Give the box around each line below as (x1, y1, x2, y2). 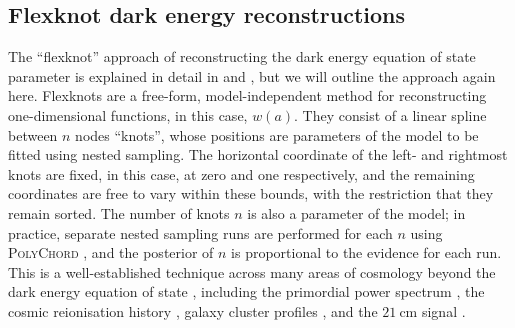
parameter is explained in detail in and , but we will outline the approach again (8, 65, 496, 86)
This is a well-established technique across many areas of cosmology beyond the (8, 261, 496, 282)
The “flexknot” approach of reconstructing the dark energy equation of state (8, 46, 476, 67)
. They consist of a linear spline (294, 104, 487, 125)
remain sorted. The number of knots (8, 202, 230, 223)
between (8, 124, 58, 145)
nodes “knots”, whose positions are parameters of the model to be (75, 124, 479, 145)
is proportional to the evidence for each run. (231, 242, 502, 263)
